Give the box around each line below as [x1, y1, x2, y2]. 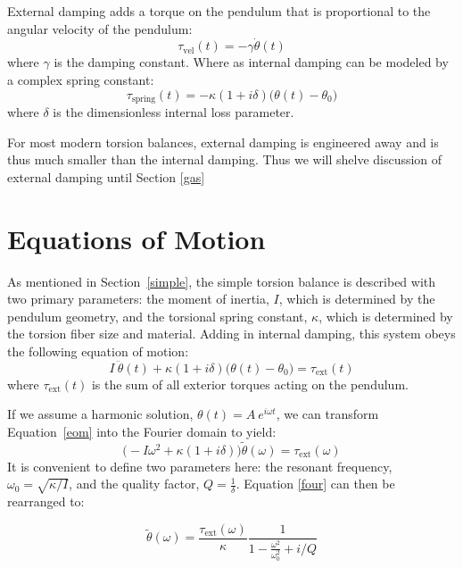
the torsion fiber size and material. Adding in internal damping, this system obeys [7, 324, 456, 343]
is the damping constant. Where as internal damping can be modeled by [54, 53, 449, 71]
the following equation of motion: [7, 341, 189, 360]
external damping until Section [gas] [7, 167, 205, 186]
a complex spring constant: [7, 71, 154, 88]
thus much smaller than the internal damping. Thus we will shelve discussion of [7, 150, 442, 169]
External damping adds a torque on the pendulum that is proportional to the [7, 2, 431, 20]
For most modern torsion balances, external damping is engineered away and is [7, 132, 439, 151]
